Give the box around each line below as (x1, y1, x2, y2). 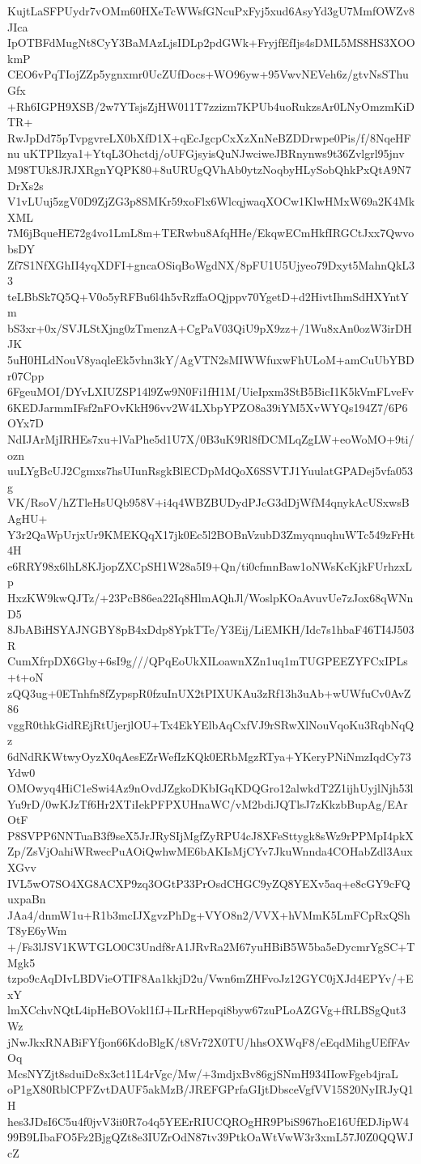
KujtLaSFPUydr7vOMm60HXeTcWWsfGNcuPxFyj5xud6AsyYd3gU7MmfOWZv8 (7, 2, 415, 19)
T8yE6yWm (7, 922, 67, 939)
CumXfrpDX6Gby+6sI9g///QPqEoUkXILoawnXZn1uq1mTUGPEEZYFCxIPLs (7, 652, 408, 669)
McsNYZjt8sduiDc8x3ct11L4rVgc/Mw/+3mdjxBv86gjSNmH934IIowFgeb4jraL (7, 1064, 398, 1081)
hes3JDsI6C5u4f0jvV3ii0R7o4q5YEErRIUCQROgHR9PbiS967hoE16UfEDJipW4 (7, 1112, 409, 1129)
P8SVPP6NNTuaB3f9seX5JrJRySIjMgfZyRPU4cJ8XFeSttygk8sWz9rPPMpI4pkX (7, 826, 414, 843)
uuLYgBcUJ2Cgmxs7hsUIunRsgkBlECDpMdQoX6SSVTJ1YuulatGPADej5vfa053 (7, 462, 413, 479)
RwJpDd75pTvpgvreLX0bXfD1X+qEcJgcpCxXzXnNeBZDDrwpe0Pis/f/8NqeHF (7, 129, 411, 146)
